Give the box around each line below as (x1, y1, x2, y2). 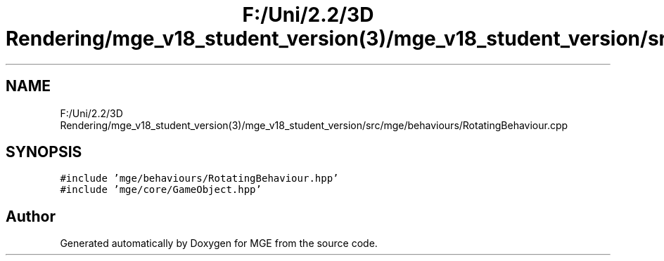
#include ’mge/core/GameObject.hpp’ (60, 184, 262, 196)
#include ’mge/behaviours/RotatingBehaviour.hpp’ (60, 173, 339, 185)
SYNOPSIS (6, 143, 82, 161)
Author (6, 207, 56, 225)
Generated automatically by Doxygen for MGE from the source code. (60, 237, 378, 250)
